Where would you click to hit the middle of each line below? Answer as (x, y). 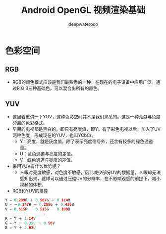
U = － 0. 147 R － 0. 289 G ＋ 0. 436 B (40, 205)
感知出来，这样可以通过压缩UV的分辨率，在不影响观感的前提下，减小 (90, 178)
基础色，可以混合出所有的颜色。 (70, 88)
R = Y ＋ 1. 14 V (20, 219)
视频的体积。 (33, 185)
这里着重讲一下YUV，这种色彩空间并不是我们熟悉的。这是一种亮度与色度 (86, 116)
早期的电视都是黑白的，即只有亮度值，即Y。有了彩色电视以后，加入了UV (86, 129)
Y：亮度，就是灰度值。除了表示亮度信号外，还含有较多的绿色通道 (86, 141)
